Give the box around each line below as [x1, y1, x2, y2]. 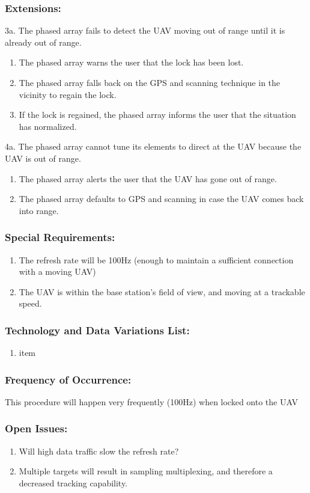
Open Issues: [5, 421, 68, 436]
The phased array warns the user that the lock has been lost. [19, 56, 244, 69]
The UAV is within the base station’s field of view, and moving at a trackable [19, 285, 305, 298]
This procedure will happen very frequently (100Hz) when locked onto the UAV [5, 395, 298, 408]
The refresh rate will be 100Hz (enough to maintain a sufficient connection [19, 253, 294, 266]
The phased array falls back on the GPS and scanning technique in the [19, 76, 281, 88]
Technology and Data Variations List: [5, 322, 190, 337]
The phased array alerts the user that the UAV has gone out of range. [19, 172, 277, 185]
